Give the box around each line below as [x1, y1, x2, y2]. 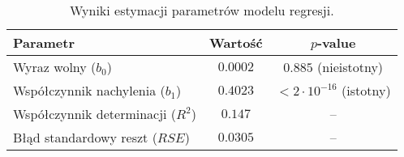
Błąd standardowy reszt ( [13, 128, 157, 146]
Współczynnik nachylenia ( [13, 81, 165, 100]
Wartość [208, 33, 263, 52]
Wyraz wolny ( [13, 57, 97, 76]
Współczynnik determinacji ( [13, 104, 177, 123]
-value [316, 33, 356, 52]
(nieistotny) [317, 57, 384, 76]
